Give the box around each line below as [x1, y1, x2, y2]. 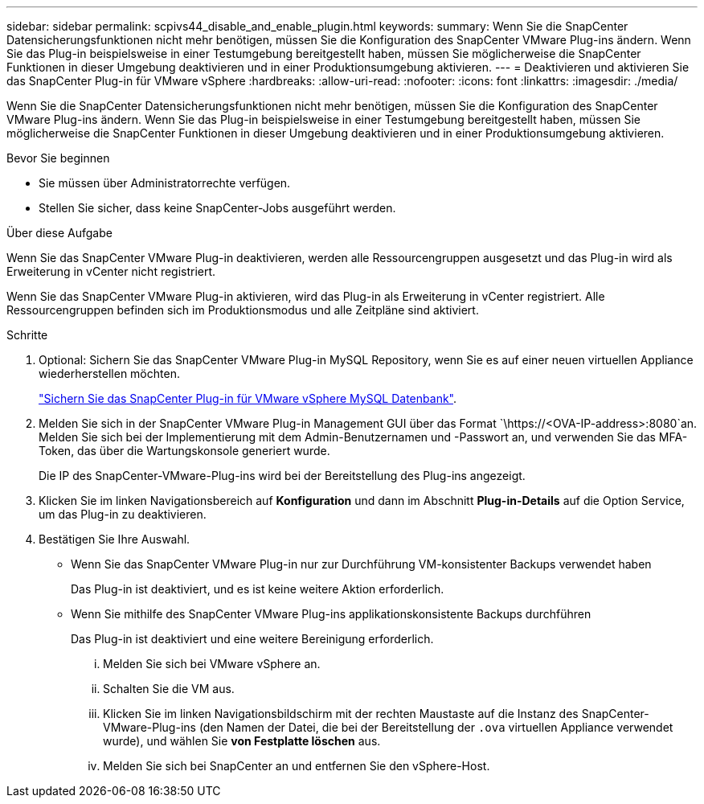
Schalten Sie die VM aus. [103, 682, 235, 695]
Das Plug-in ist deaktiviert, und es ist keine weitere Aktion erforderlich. [71, 582, 444, 596]
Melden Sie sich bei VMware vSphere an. [103, 657, 321, 671]
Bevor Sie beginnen [6, 151, 110, 165]
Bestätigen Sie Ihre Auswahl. [39, 532, 190, 546]
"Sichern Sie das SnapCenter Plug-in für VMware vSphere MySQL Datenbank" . [39, 392, 457, 405]
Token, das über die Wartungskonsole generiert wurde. [39, 444, 330, 457]
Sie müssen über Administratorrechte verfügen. [39, 176, 291, 190]
